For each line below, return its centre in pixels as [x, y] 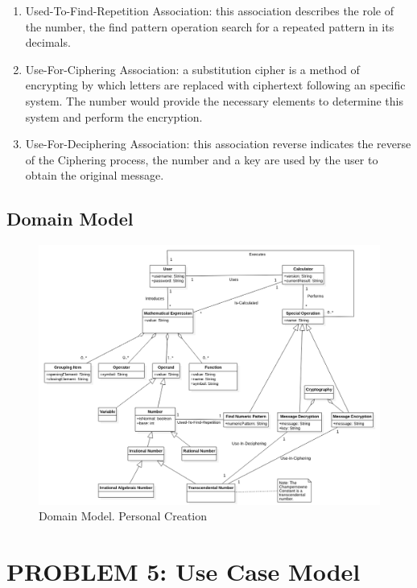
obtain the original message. [95, 175]
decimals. [48, 42]
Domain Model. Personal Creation [123, 516]
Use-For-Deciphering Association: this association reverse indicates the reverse [218, 144]
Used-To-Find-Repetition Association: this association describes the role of [210, 10]
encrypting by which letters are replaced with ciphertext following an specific [215, 85]
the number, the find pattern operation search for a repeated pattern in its [210, 26]
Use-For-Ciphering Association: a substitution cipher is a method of [192, 69]
